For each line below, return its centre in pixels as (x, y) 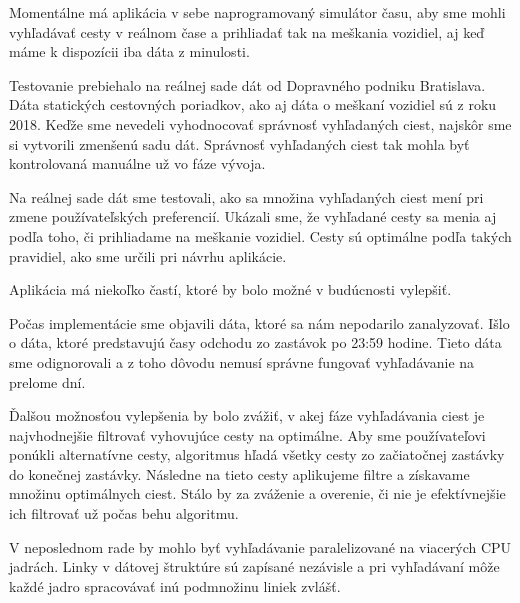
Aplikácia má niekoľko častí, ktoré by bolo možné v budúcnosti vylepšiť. (230, 289)
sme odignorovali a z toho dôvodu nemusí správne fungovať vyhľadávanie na (242, 361)
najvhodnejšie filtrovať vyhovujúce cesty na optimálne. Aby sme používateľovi (247, 434)
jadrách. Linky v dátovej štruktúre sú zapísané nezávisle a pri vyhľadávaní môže (254, 566)
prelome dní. (47, 381)
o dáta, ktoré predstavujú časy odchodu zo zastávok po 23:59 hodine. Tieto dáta (255, 342)
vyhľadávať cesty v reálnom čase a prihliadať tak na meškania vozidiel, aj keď (247, 31)
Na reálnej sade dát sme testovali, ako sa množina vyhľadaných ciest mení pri (246, 196)
